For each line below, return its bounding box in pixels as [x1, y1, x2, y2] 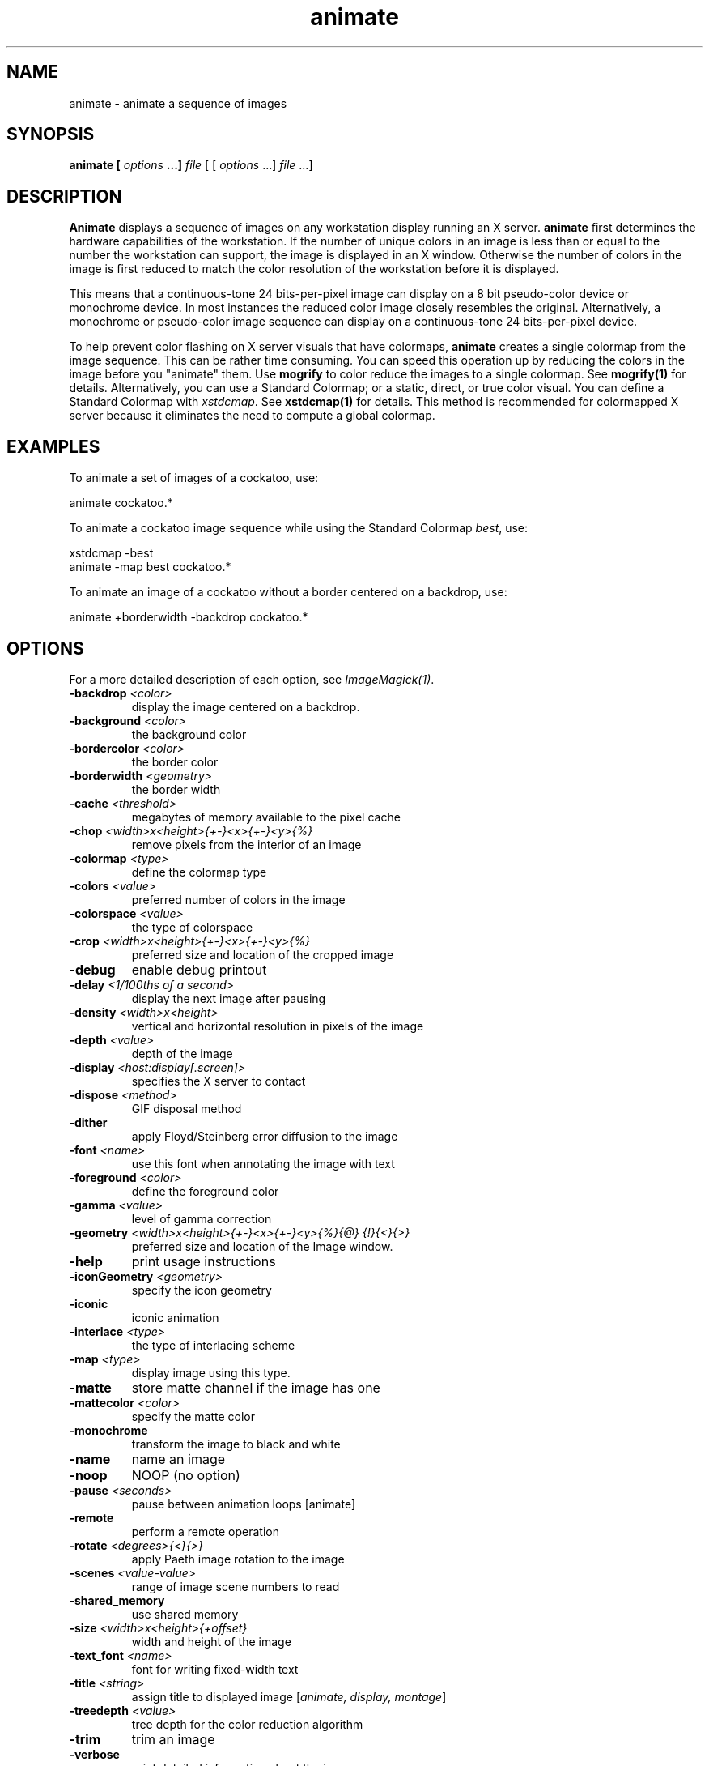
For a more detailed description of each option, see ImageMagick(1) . [69, 672, 435, 686]
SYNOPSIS [6, 124, 95, 145]
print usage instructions [131, 1252, 276, 1269]
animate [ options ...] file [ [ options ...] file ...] [69, 158, 313, 173]
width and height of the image [131, 1634, 291, 1649]
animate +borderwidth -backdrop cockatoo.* [69, 610, 308, 625]
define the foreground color [131, 1184, 279, 1198]
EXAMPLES [6, 436, 100, 457]
